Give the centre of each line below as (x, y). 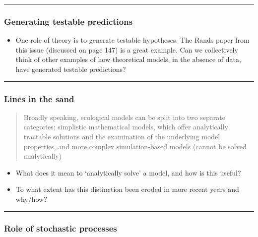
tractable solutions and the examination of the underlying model (122, 136)
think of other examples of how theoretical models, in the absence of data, (128, 59)
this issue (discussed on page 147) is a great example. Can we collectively (127, 49)
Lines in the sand (39, 98)
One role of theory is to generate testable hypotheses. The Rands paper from (132, 40)
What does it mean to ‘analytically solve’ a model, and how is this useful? (128, 172)
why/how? (31, 199)
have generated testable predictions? (71, 69)
